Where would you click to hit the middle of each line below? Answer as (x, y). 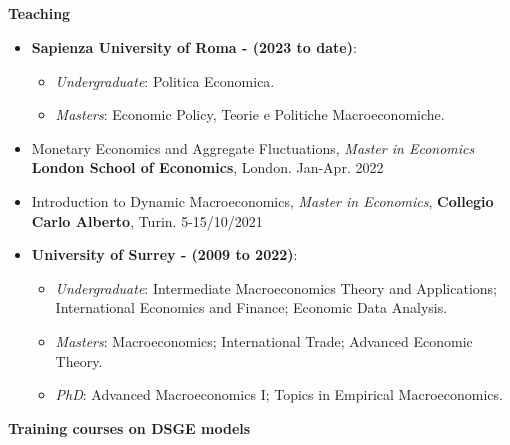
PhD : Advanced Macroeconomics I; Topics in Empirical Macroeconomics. (279, 394)
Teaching (39, 13)
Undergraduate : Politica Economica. (165, 80)
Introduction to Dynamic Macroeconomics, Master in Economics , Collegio (262, 200)
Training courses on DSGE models (129, 427)
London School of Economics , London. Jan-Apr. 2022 (207, 167)
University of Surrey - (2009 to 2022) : (164, 254)
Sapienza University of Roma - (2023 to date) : (194, 46)
